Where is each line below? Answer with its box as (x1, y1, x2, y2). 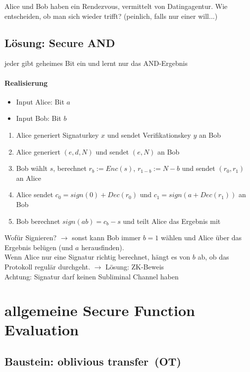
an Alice (16, 172, 41, 183)
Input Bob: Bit (16, 113, 61, 123)
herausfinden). (81, 242, 124, 252)
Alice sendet (16, 189, 53, 200)
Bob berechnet (16, 215, 60, 226)
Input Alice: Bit (16, 96, 64, 106)
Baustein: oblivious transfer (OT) (4, 354, 181, 369)
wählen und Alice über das (161, 232, 242, 243)
